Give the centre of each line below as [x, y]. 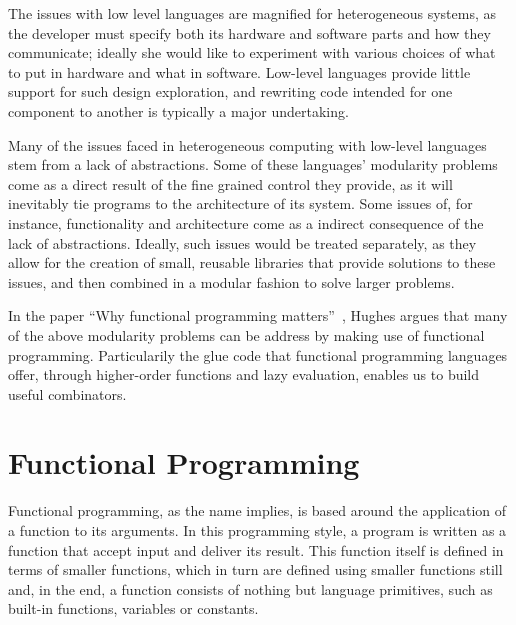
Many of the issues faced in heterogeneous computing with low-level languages [247, 144]
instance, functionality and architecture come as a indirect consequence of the [246, 222]
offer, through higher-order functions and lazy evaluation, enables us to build [244, 374]
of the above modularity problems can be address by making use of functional [246, 334]
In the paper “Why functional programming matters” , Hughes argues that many [258, 315]
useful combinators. [67, 393]
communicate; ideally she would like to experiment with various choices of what [252, 52]
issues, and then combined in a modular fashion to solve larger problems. [231, 281]
